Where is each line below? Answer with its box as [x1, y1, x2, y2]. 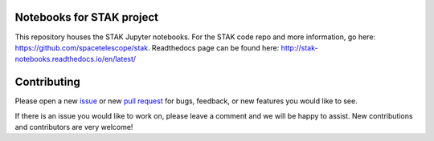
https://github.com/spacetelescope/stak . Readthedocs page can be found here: [14, 42, 280, 52]
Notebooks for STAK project [14, 10, 159, 24]
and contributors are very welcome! [14, 122, 133, 131]
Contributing [14, 75, 80, 89]
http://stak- [280, 42, 318, 52]
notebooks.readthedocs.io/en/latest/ [14, 54, 137, 64]
